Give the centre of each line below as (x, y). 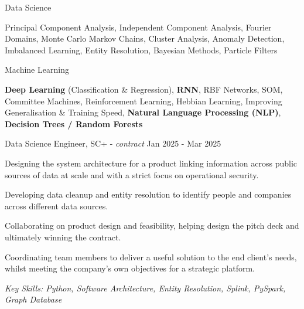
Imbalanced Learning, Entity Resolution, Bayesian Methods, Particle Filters (141, 50)
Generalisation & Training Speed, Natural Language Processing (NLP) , (143, 112)
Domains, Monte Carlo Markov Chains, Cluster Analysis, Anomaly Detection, (145, 38)
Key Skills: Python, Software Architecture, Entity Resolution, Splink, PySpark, (145, 288)
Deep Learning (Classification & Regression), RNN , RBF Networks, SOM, (144, 89)
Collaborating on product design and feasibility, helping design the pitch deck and (152, 225)
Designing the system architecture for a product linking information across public (151, 163)
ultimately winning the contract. (63, 237)
